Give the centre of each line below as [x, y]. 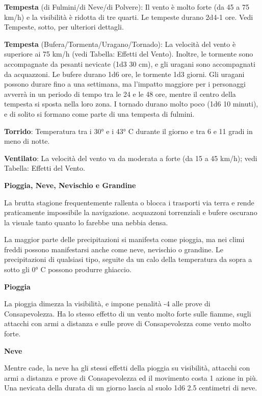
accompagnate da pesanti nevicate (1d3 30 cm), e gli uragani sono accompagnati [130, 63]
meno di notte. [27, 141]
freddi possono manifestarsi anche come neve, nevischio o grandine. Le [114, 249]
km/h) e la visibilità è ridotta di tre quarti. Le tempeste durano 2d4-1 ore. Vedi [129, 17]
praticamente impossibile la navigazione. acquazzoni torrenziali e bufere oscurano [131, 212]
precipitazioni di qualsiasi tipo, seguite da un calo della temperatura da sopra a [128, 259]
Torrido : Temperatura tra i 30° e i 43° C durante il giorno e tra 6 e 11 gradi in [128, 131]
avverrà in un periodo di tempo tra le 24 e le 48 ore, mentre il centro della [120, 94]
